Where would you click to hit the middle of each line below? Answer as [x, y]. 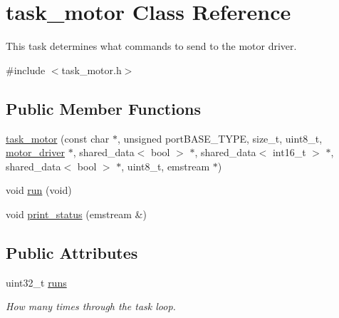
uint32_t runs [36, 282]
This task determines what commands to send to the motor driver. [151, 46]
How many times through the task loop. [91, 306]
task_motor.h [92, 70]
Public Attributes [72, 252]
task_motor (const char [58, 138]
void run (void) [39, 190]
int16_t [289, 152]
